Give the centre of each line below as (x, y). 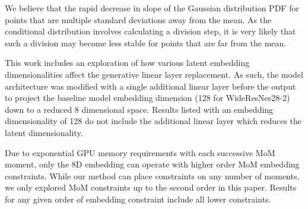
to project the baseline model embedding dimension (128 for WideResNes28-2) (147, 98)
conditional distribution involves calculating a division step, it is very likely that (150, 31)
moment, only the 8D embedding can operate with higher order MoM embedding (152, 164)
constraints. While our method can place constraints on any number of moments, (152, 175)
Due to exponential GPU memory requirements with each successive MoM (140, 152)
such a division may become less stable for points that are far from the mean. (146, 42)
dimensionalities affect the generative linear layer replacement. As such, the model (154, 74)
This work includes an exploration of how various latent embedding (127, 63)
